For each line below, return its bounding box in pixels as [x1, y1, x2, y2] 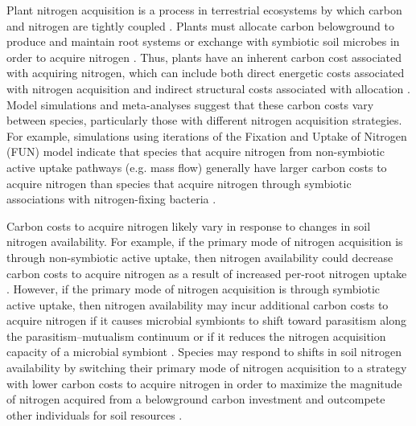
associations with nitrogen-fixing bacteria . [6, 190, 216, 207]
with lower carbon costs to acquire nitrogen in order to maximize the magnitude [6, 375, 402, 391]
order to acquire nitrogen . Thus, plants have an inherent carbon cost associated [6, 48, 402, 65]
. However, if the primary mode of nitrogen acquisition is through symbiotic [6, 281, 381, 297]
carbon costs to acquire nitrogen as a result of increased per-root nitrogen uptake [6, 264, 407, 281]
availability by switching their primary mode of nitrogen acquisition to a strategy [6, 359, 407, 376]
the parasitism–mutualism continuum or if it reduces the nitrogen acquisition [6, 327, 386, 344]
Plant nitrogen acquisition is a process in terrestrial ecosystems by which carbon [6, 2, 402, 18]
